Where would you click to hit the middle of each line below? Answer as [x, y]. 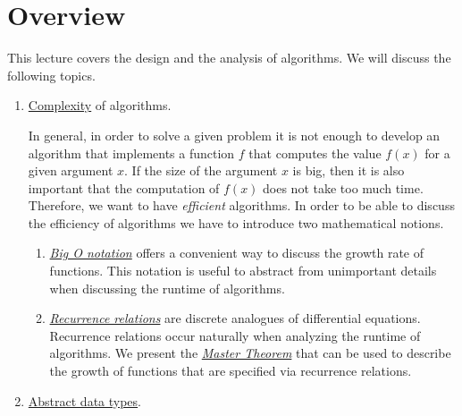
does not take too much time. [343, 187]
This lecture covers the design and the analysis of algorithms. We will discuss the [229, 58]
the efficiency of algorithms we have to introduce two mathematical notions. [236, 222]
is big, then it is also [349, 170]
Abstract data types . [85, 400]
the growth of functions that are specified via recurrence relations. [231, 371]
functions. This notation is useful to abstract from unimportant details [243, 271]
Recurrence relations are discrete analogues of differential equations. [235, 318]
